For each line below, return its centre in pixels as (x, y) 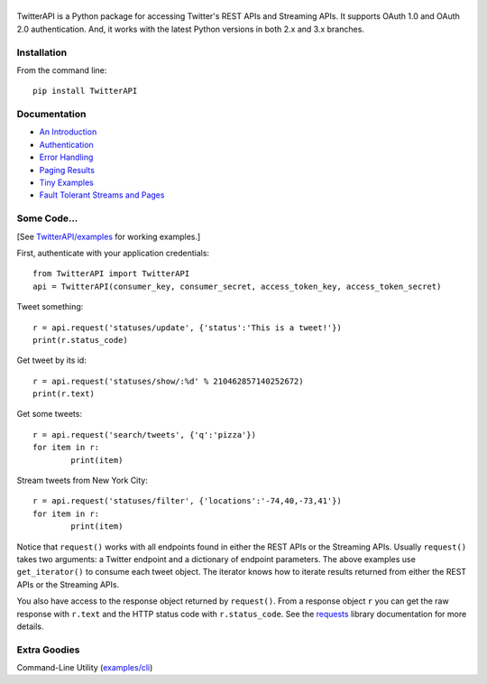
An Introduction (68, 132)
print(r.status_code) (80, 340)
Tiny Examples (66, 183)
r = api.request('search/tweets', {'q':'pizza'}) (145, 434)
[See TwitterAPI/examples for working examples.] (109, 236)
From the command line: (62, 70)
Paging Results (67, 170)
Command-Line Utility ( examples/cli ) (85, 668)
